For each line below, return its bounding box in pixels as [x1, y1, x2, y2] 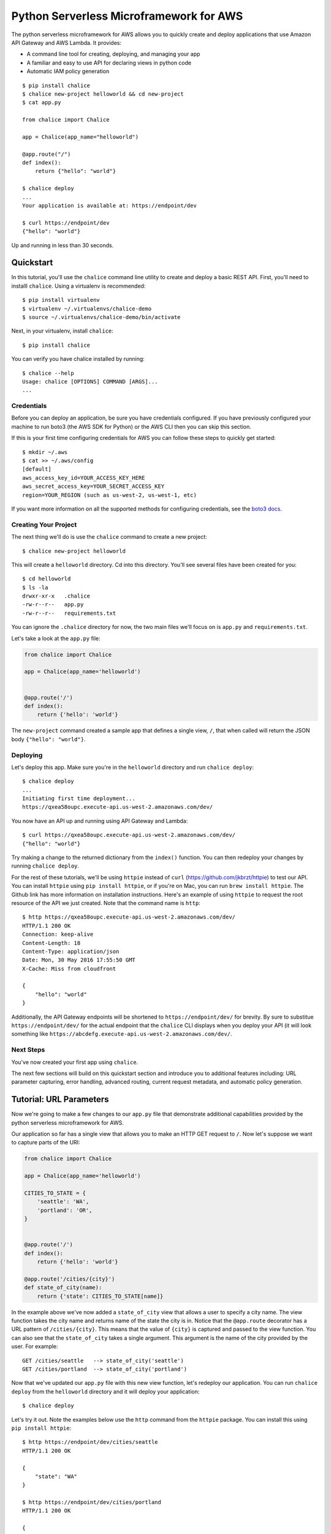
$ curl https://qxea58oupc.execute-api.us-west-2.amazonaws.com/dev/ [22, 831, 236, 839]
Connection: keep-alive [22, 931, 94, 938]
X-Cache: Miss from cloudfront [22, 965, 116, 972]
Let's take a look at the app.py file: [11, 634, 101, 642]
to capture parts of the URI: [11, 1139, 80, 1146]
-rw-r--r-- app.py [22, 601, 84, 608]
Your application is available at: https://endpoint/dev [22, 202, 197, 209]
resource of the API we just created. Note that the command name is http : [11, 899, 200, 906]
